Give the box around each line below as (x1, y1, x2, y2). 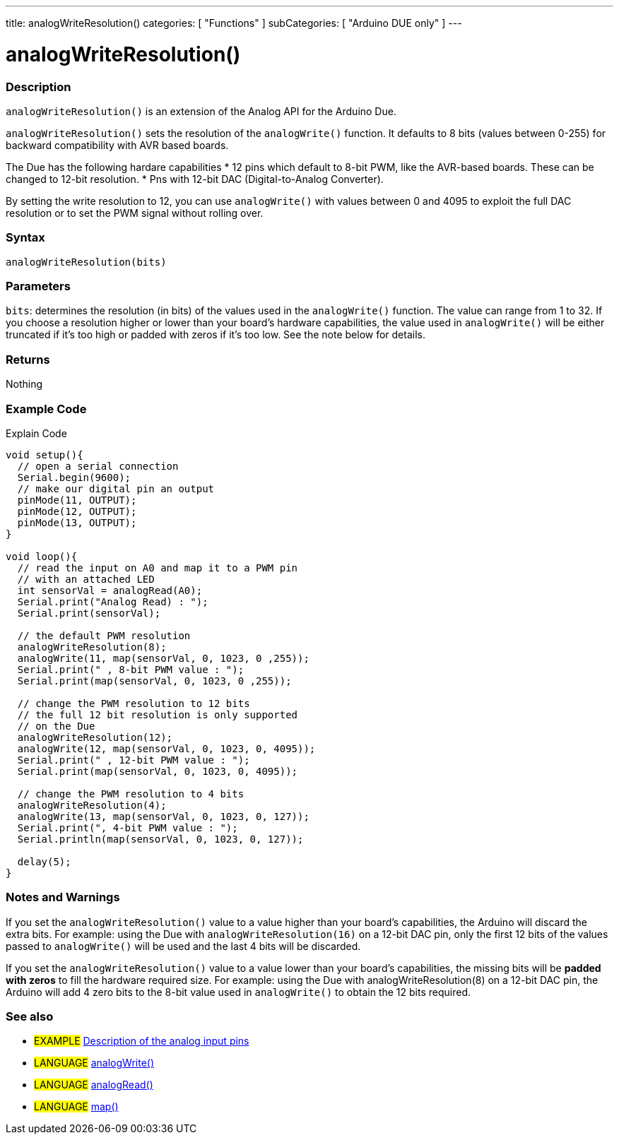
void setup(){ (6, 449, 83, 461)
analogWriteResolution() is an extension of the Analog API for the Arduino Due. (6, 105, 396, 117)
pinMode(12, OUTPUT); (17, 505, 137, 517)
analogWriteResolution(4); (17, 799, 167, 811)
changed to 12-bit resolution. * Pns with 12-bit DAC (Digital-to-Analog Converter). (6, 172, 384, 185)
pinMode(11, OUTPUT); (17, 494, 137, 506)
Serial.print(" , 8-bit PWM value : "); (17, 663, 244, 675)
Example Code (6, 401, 87, 416)
